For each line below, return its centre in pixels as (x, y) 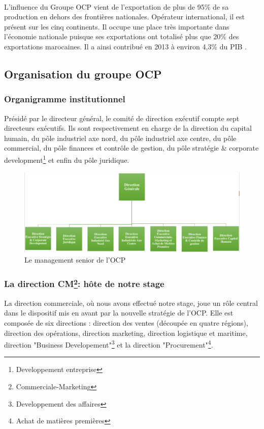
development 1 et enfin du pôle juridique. (67, 159)
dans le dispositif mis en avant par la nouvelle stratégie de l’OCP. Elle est (119, 313)
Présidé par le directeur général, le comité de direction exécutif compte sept (122, 118)
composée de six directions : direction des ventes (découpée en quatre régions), (126, 322)
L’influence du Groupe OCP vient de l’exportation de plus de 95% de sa (117, 6)
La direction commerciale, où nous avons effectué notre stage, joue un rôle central (131, 303)
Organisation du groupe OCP (83, 74)
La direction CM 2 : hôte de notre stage (84, 283)
